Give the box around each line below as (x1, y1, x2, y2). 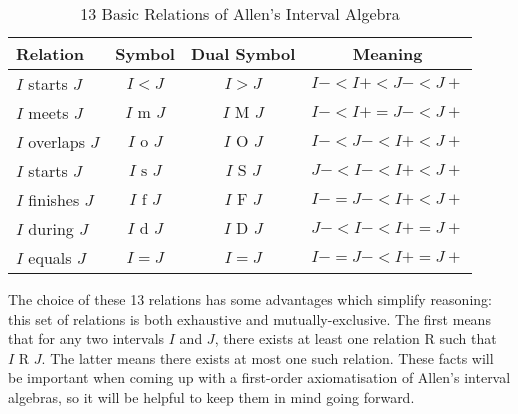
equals (28, 246, 72, 269)
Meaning (352, 42, 423, 65)
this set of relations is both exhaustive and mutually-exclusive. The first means (8, 308, 491, 329)
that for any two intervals (8, 328, 165, 349)
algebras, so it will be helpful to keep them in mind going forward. (8, 386, 415, 407)
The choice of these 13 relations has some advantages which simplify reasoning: (8, 289, 492, 309)
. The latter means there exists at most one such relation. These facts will (41, 347, 494, 368)
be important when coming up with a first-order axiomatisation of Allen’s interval (8, 367, 511, 388)
